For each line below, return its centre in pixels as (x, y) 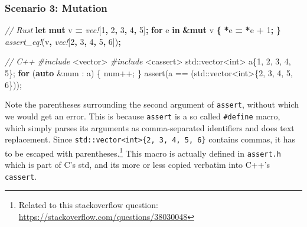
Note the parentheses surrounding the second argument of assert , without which (152, 104)
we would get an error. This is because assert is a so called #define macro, (143, 116)
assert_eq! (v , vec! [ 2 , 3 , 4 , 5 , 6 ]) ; (63, 41)
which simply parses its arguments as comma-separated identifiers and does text (150, 127)
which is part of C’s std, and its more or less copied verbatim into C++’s (138, 165)
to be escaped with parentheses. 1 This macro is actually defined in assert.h (143, 152)
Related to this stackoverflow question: (88, 205)
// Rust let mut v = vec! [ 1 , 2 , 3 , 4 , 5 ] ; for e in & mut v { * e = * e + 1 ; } (143, 30)
